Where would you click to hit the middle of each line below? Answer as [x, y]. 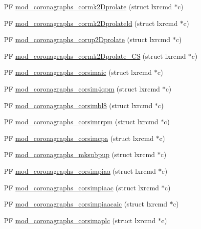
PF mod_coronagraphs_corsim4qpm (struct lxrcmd [82, 88]
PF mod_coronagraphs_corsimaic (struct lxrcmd [78, 72]
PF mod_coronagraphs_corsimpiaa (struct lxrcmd [80, 171]
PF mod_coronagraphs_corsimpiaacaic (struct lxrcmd [86, 204]
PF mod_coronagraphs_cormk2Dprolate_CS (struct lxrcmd [95, 56]
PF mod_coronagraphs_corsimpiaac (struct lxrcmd [82, 187]
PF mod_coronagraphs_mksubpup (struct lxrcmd [79, 154]
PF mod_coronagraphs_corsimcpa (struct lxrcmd [79, 138]
